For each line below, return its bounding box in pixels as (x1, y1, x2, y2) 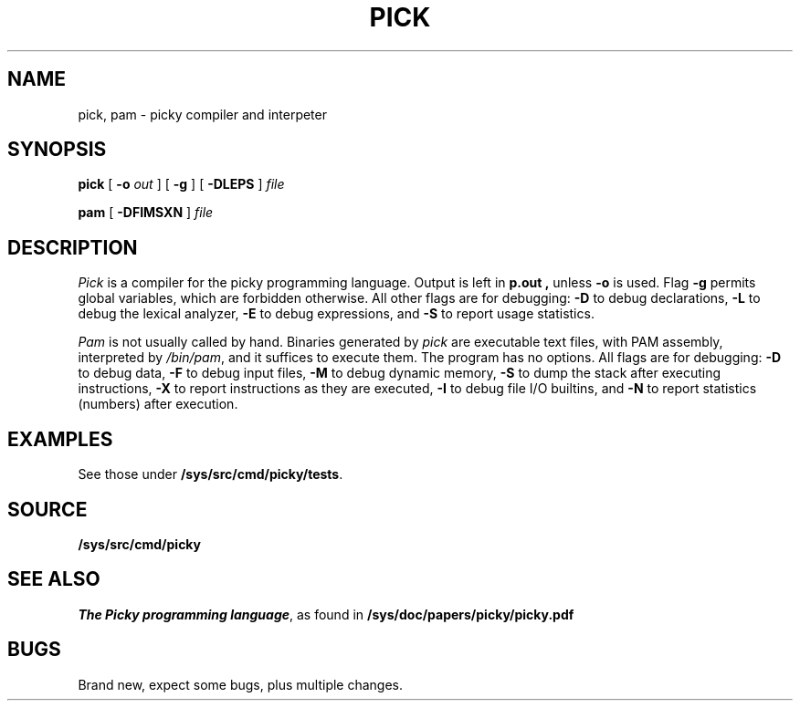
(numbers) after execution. (78, 396, 238, 412)
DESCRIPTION (7, 235, 138, 259)
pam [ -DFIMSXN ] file (78, 204, 214, 221)
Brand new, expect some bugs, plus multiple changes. (78, 676, 404, 692)
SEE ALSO (7, 567, 100, 591)
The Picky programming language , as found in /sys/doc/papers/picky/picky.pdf (78, 606, 574, 622)
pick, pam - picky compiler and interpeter (78, 106, 327, 122)
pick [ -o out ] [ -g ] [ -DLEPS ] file (78, 176, 285, 193)
